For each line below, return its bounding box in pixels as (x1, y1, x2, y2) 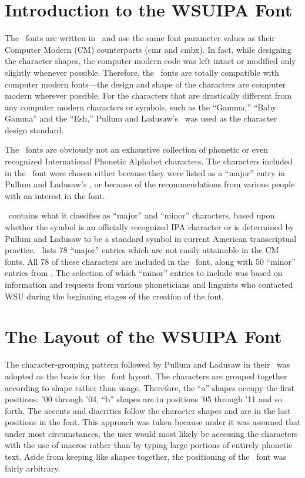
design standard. (5, 123, 64, 136)
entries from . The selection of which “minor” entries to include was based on (5, 267, 283, 279)
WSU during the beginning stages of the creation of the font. (5, 290, 224, 302)
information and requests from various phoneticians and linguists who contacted (5, 278, 293, 290)
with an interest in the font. (5, 189, 105, 201)
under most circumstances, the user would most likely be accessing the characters (5, 427, 298, 439)
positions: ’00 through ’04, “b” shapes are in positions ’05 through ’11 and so (5, 393, 282, 405)
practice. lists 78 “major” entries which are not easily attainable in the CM (5, 244, 279, 256)
